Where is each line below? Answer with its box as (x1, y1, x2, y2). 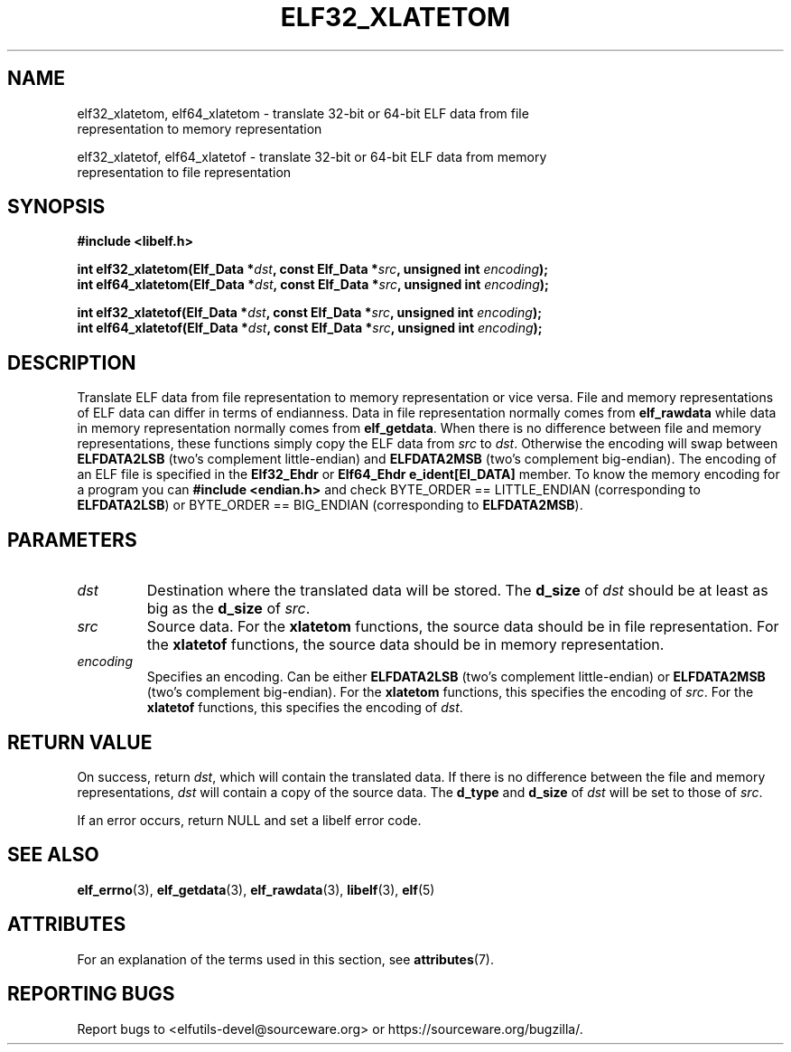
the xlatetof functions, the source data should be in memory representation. (146, 635, 665, 654)
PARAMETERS (7, 528, 137, 551)
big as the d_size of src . (146, 599, 311, 618)
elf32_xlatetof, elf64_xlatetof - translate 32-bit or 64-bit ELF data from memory (77, 148, 547, 164)
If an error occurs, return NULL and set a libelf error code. (77, 812, 422, 828)
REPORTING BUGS (7, 982, 175, 1006)
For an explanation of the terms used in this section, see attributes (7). (77, 951, 494, 967)
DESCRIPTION (7, 351, 136, 374)
